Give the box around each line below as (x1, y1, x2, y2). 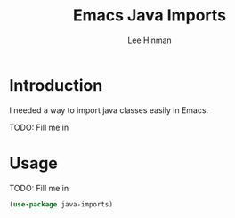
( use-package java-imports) (9, 199, 114, 209)
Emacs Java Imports (72, 5, 227, 26)
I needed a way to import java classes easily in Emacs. (9, 104, 209, 116)
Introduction (9, 75, 103, 95)
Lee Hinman (127, 35, 172, 45)
